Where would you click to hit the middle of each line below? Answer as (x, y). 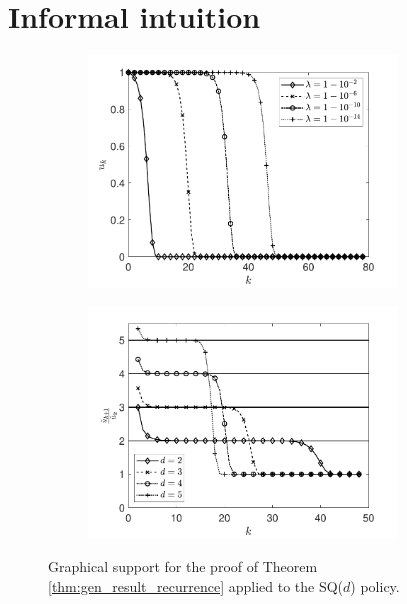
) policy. (375, 585)
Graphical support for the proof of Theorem (183, 566)
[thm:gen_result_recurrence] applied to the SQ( (196, 585)
